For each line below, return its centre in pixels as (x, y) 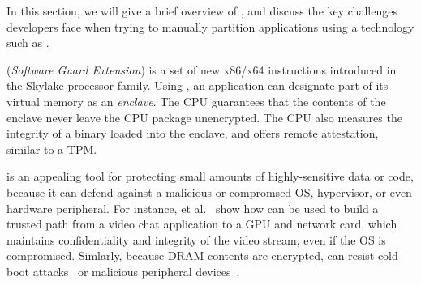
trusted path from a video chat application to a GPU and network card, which (202, 224)
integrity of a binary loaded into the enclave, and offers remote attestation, (193, 133)
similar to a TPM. (52, 149)
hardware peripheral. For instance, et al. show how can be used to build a (193, 208)
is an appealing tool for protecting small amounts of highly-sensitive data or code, (210, 176)
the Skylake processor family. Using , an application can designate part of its (198, 85)
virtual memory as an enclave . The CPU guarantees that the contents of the (196, 101)
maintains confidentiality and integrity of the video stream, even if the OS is (196, 239)
